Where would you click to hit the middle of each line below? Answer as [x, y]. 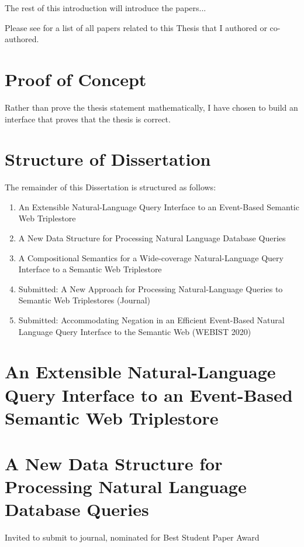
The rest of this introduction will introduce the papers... [106, 8]
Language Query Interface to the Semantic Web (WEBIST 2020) [135, 331]
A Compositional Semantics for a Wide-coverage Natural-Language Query [151, 257]
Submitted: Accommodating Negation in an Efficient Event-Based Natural [151, 319]
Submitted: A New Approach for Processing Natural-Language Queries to [151, 288]
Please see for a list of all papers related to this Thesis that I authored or [136, 27]
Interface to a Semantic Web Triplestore [90, 269]
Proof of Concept [76, 79]
